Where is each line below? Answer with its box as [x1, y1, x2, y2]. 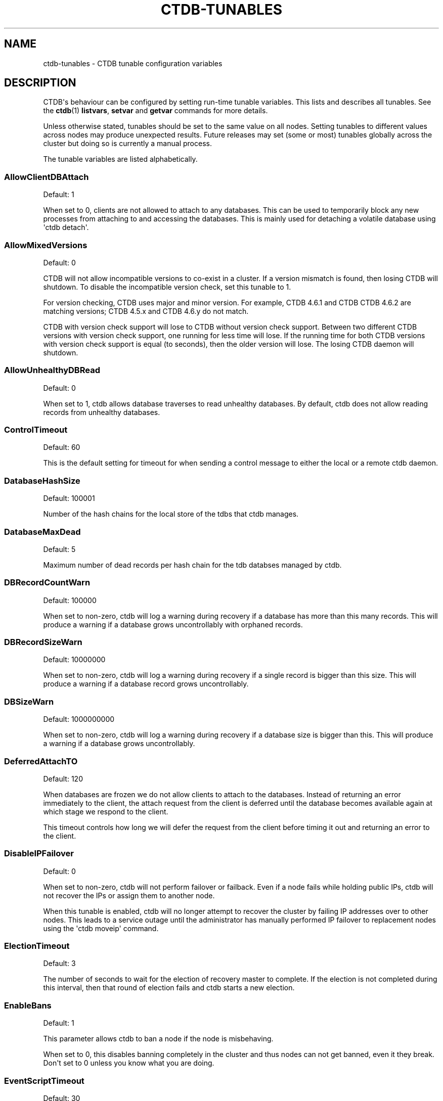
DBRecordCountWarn [4, 577, 91, 588]
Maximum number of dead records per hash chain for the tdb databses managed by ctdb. [43, 560, 342, 569]
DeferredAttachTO [4, 756, 78, 766]
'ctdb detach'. [43, 223, 89, 232]
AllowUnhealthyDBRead [4, 365, 100, 376]
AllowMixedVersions [4, 240, 87, 250]
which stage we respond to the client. [43, 807, 168, 816]
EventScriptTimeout [4, 1075, 84, 1086]
